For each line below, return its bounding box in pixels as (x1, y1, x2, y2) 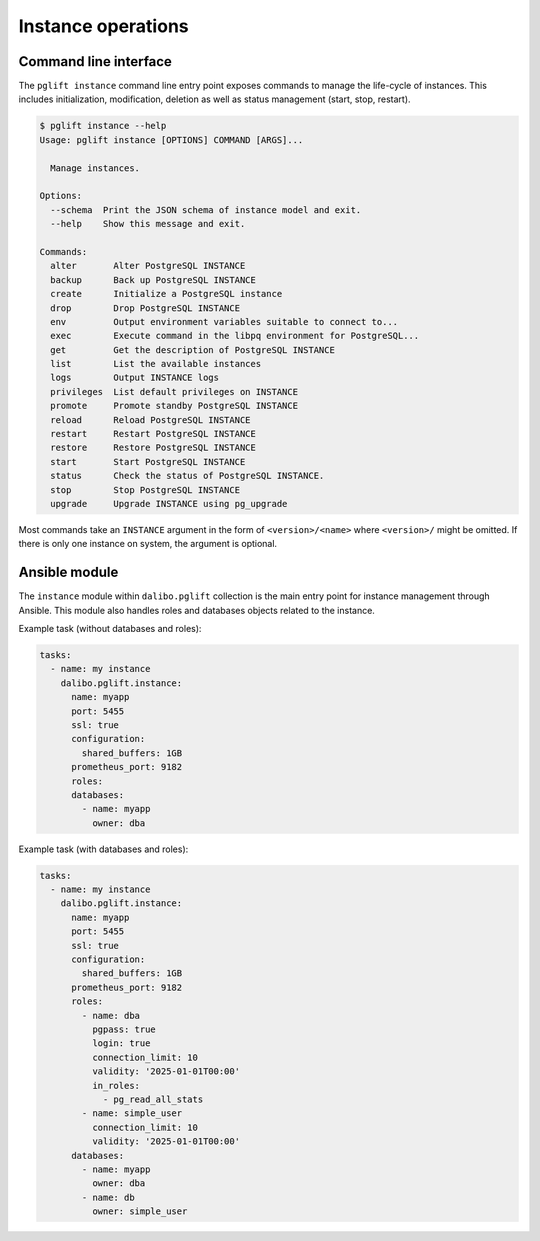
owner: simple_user (91, 1206, 188, 1217)
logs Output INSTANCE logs (50, 372, 220, 384)
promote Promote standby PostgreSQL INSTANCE (50, 400, 299, 412)
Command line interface (18, 53, 172, 70)
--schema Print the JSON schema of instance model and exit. (50, 204, 362, 215)
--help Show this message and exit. (50, 218, 246, 230)
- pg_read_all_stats (102, 1093, 204, 1105)
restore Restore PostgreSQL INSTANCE (50, 442, 257, 454)
